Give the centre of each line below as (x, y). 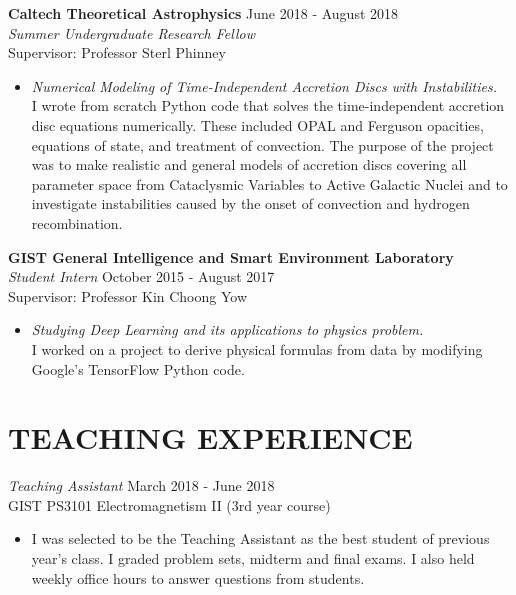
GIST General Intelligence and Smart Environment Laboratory (231, 256)
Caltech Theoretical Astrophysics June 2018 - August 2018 (203, 13)
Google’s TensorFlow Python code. (138, 368)
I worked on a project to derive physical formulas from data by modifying (257, 348)
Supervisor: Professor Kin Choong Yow (128, 295)
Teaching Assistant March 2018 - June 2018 (141, 485)
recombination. (77, 222)
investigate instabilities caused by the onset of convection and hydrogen (250, 203)
